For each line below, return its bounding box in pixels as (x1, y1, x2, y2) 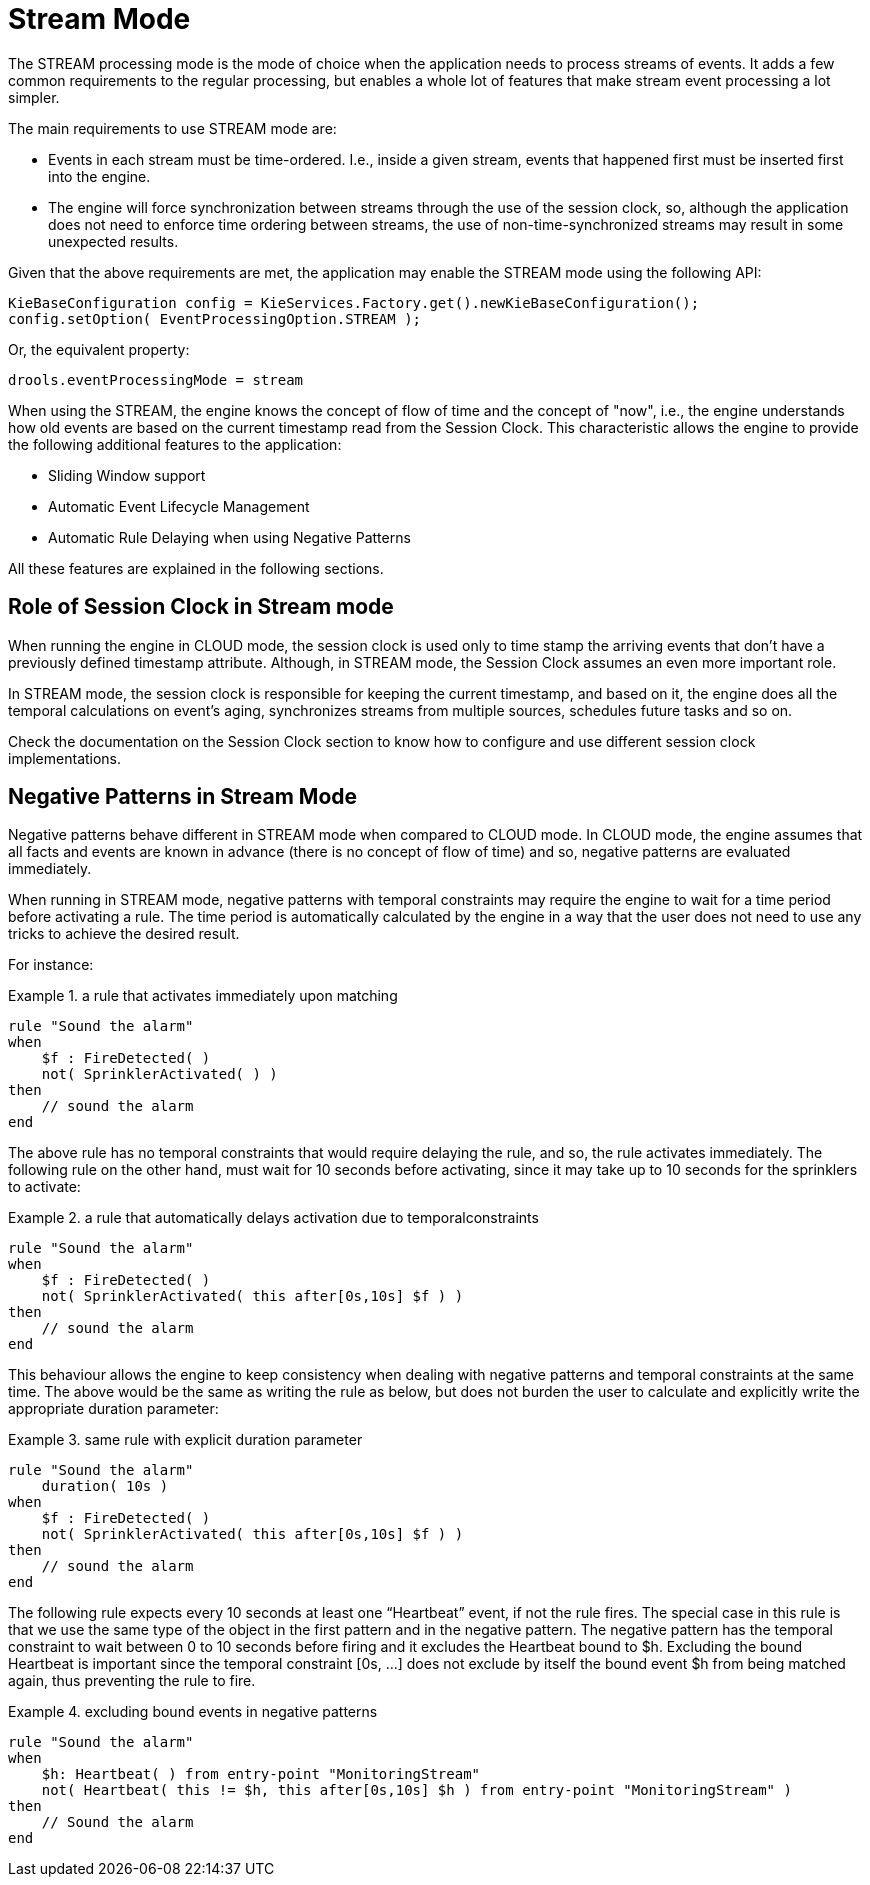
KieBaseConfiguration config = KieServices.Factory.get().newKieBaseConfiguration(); (8, 294, 700, 311)
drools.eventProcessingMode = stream (8, 371, 304, 388)
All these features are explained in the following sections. (8, 559, 384, 577)
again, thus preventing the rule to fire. (8, 1672, 256, 1690)
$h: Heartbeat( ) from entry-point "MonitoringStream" (41, 1766, 481, 1783)
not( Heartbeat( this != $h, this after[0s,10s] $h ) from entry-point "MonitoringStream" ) (41, 1782, 792, 1799)
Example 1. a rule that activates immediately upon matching (8, 987, 398, 1005)
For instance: (8, 956, 94, 974)
